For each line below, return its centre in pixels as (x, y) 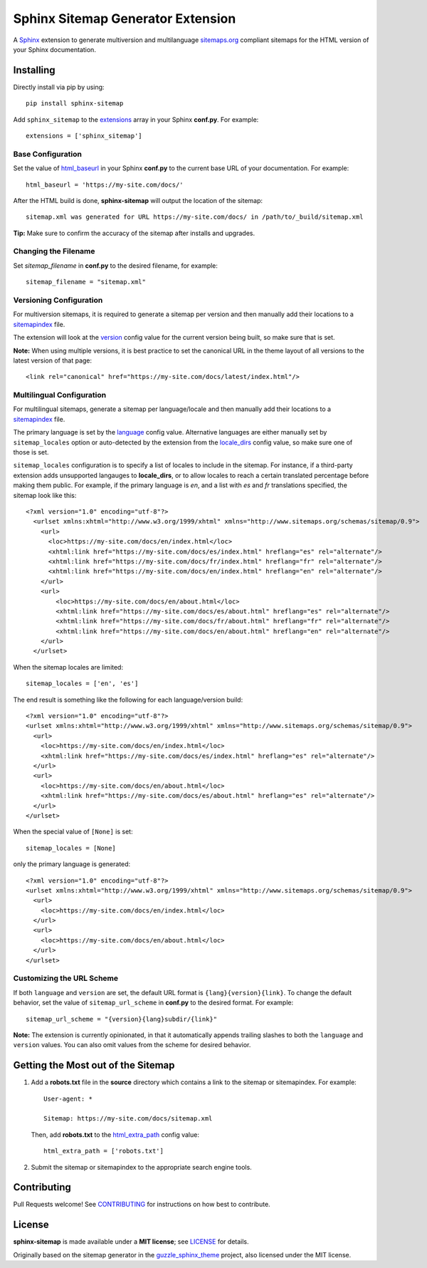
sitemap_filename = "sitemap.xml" (86, 282)
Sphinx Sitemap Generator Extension (125, 19)
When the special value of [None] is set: (73, 832)
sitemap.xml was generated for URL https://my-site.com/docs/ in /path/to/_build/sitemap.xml (195, 217)
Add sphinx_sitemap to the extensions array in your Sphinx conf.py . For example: (136, 119)
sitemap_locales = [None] (71, 848)
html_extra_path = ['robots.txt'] (104, 1151)
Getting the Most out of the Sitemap (94, 1065)
